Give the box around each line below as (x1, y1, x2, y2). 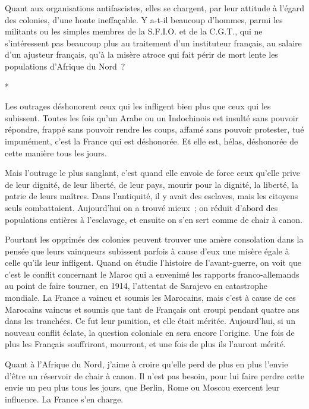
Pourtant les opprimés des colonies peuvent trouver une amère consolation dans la (5, 233, 304, 246)
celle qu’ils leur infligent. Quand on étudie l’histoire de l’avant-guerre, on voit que (5, 256, 301, 269)
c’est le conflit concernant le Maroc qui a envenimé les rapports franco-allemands (5, 268, 299, 280)
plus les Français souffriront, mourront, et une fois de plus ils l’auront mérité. (5, 338, 286, 350)
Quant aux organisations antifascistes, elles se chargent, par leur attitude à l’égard (5, 2, 304, 14)
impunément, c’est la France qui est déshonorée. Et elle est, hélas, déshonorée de (5, 134, 298, 147)
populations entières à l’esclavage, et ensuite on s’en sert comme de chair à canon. (5, 213, 303, 225)
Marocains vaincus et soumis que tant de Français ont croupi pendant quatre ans (5, 303, 299, 315)
